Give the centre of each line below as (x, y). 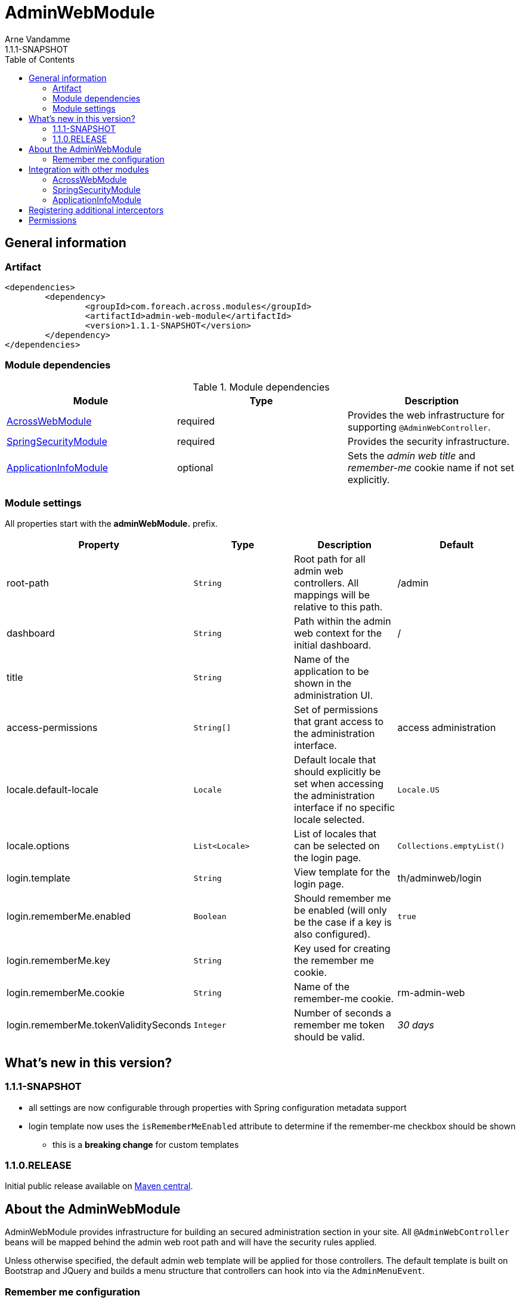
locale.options (38, 846)
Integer (210, 1025)
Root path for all (330, 559)
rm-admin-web (431, 993)
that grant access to (339, 722)
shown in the (323, 684)
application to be (332, 672)
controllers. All (326, 583)
